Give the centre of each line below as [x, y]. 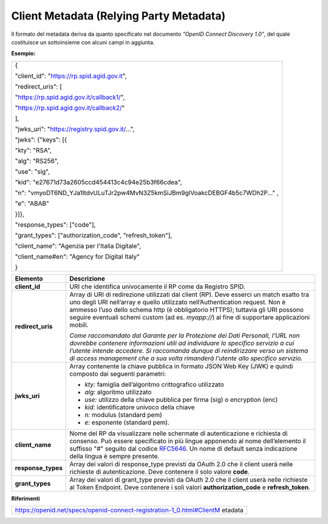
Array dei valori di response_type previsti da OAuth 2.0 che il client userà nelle [181, 464]
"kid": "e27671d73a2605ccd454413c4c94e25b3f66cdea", [98, 182]
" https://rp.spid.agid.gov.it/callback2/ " [70, 107]
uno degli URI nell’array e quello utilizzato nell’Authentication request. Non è [178, 302]
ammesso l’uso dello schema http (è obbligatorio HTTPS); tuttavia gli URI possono [186, 310]
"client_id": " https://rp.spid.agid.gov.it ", [71, 76]
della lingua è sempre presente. [114, 456]
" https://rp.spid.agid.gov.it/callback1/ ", [70, 97]
